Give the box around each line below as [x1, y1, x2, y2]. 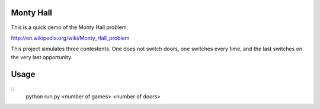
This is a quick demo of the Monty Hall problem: [11, 24, 129, 31]
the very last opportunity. [11, 53, 73, 60]
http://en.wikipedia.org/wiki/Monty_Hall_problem [11, 34, 130, 41]
